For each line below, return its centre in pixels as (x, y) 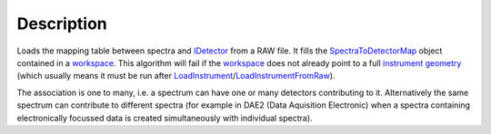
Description (62, 24)
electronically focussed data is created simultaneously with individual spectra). (165, 118)
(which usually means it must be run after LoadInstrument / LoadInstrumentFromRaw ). (176, 76)
